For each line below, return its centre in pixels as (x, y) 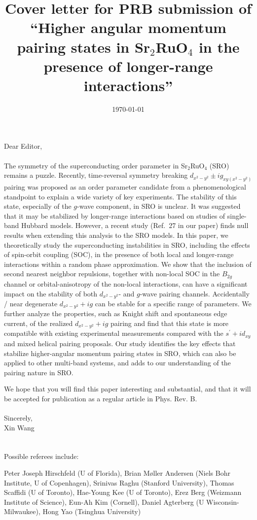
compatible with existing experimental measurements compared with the (114, 333)
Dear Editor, (23, 146)
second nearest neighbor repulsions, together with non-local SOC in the (112, 274)
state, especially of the (38, 206)
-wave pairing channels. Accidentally (195, 293)
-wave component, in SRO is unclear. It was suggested (159, 206)
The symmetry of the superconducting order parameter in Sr (96, 165)
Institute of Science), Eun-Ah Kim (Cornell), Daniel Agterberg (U (104, 502)
